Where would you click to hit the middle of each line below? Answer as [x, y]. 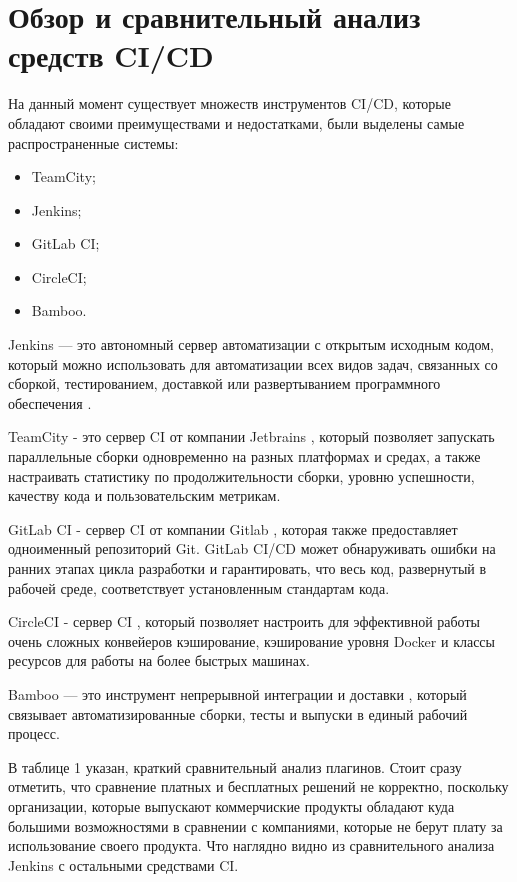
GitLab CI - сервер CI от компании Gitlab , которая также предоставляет [233, 528]
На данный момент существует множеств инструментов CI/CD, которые [229, 103]
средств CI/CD [111, 55]
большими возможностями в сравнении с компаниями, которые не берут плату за [255, 825]
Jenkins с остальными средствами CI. [123, 864]
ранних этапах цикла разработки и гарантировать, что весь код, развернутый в [247, 568]
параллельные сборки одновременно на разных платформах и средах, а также [244, 456]
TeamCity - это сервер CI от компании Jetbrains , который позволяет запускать [251, 436]
